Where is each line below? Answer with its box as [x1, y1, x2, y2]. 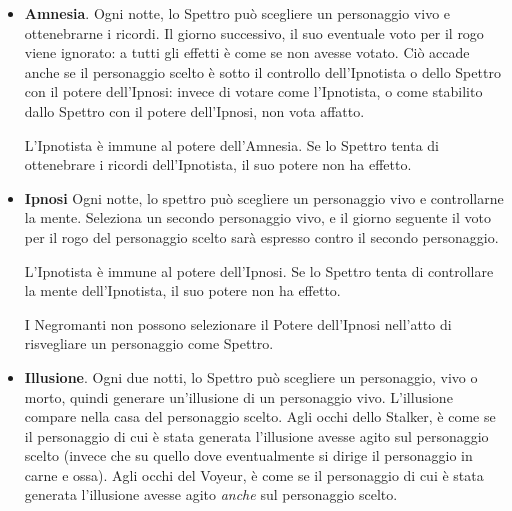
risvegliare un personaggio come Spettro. [24, 333, 274, 354]
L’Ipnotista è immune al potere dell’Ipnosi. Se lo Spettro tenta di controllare [24, 260, 494, 281]
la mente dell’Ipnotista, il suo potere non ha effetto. [24, 280, 341, 301]
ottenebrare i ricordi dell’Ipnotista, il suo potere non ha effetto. [24, 154, 412, 175]
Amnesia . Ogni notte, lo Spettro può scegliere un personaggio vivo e [24, 3, 451, 23]
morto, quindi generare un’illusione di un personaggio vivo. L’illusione [24, 386, 453, 407]
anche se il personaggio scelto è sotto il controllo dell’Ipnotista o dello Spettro [24, 61, 501, 82]
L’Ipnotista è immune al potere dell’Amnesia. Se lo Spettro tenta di [24, 134, 439, 155]
